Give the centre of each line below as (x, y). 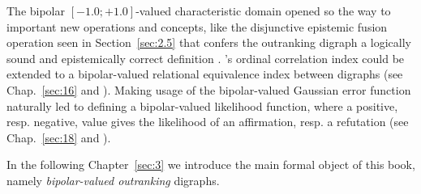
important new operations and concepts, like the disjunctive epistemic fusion (197, 26)
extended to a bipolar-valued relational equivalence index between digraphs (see (205, 74)
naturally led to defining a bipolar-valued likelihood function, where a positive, (202, 105)
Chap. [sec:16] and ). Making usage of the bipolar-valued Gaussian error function (209, 89)
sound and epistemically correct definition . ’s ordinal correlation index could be (206, 58)
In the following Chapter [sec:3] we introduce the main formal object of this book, (211, 164)
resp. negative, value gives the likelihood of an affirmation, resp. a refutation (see (208, 122)
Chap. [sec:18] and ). (59, 137)
